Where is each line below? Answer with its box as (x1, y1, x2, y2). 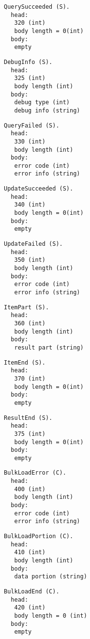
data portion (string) (14, 573, 87, 580)
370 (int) (14, 375, 45, 382)
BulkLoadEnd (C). (4, 588, 60, 595)
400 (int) (14, 485, 45, 493)
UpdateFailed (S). (4, 240, 63, 248)
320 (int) (14, 19, 45, 27)
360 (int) (14, 319, 45, 327)
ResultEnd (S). (4, 414, 53, 421)
